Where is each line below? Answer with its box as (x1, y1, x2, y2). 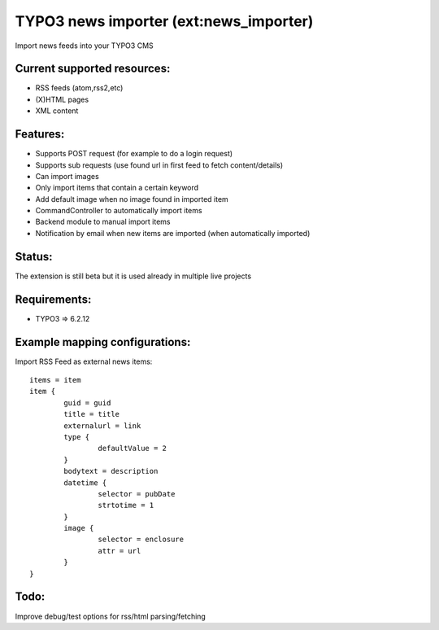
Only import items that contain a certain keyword (35, 183, 199, 193)
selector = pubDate (98, 489, 176, 498)
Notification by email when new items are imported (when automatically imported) (35, 228, 311, 238)
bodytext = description (63, 466, 159, 476)
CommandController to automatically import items (35, 206, 202, 216)
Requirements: (15, 292, 92, 306)
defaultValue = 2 (98, 444, 167, 453)
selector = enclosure (98, 535, 185, 545)
